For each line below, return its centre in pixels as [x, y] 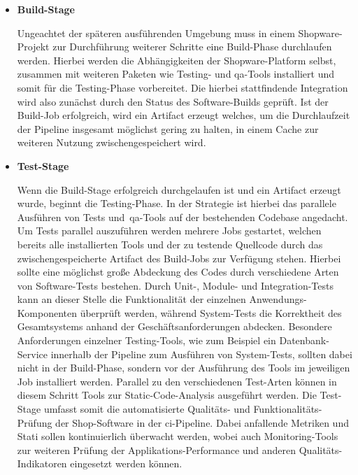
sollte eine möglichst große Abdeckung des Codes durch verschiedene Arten [178, 272]
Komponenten [47, 312]
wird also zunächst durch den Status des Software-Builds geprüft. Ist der [173, 101]
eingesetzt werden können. [126, 463]
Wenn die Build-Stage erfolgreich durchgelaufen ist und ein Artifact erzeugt [179, 189]
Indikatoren [42, 463]
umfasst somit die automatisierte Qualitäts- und [147, 409]
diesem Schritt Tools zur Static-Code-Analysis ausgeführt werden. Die [167, 395]
